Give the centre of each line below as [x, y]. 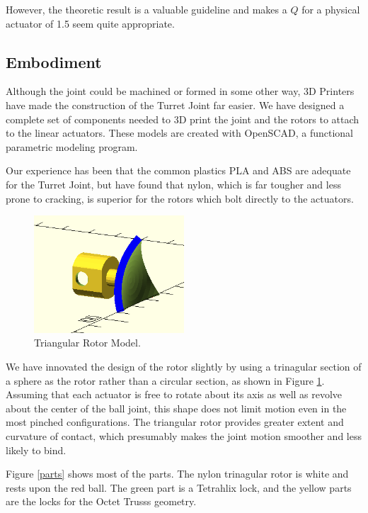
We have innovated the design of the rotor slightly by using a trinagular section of [184, 366]
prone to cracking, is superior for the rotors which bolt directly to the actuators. [180, 198]
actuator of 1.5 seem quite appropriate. [90, 23]
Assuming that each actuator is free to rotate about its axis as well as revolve [174, 394]
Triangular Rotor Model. [87, 343]
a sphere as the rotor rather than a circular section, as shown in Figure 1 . [165, 380]
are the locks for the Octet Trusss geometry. [101, 501]
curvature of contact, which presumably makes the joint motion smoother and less [184, 435]
